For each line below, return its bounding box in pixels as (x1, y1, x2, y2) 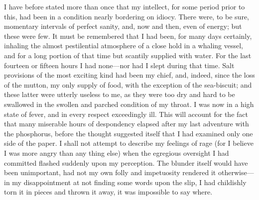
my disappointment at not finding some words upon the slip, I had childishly (12, 177, 247, 187)
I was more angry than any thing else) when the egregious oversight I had (4, 147, 229, 158)
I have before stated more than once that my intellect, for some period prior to (4, 1, 245, 11)
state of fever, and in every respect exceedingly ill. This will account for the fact (4, 108, 248, 119)
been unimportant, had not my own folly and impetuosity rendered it (4, 167, 216, 178)
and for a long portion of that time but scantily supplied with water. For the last (4, 50, 252, 60)
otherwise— (218, 167, 254, 178)
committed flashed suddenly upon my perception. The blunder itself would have (4, 157, 248, 168)
